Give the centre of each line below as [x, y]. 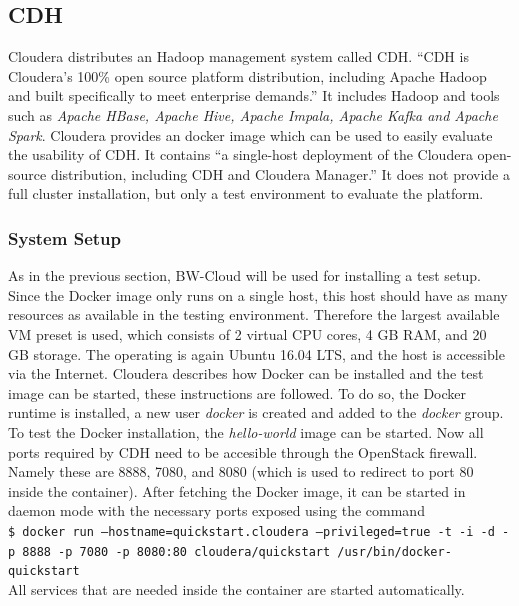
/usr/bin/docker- [394, 551]
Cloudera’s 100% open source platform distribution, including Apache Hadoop [247, 75]
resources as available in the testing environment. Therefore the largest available [254, 314]
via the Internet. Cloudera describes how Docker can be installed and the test [246, 373]
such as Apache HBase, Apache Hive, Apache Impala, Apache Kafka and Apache [253, 114]
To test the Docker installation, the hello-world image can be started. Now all [246, 431]
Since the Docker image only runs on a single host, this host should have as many [258, 294]
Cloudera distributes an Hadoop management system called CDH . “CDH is [238, 56]
